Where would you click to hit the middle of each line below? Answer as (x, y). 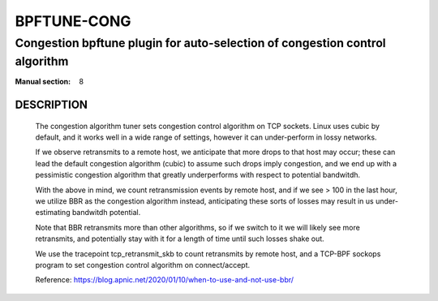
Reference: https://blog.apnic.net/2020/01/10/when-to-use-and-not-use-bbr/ (165, 280)
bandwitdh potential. (106, 213)
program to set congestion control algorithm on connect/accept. (143, 264)
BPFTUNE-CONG (73, 21)
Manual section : (43, 82)
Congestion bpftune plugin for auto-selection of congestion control (200, 43)
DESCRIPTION (52, 105)
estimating (53, 213)
